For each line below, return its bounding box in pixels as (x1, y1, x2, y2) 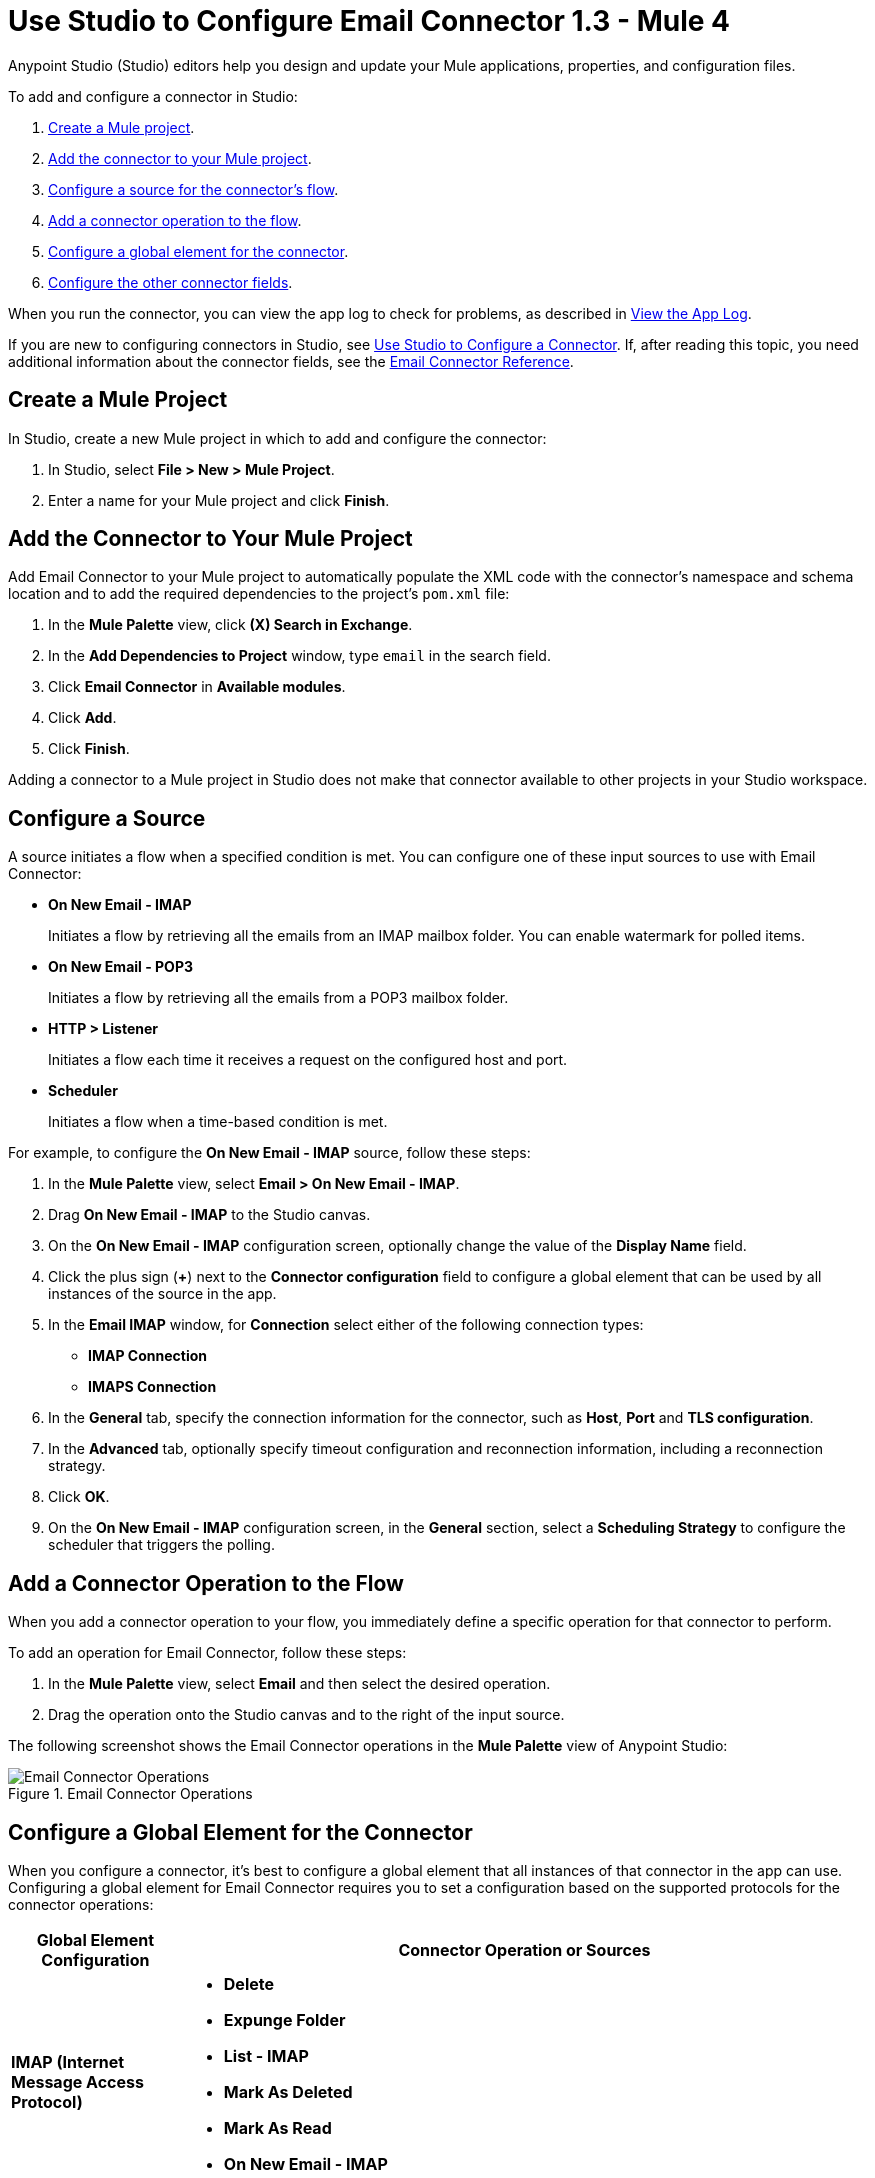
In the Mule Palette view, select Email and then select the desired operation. (48, 1675, 551, 1693)
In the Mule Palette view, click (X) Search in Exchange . (48, 616, 413, 634)
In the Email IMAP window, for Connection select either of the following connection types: (48, 1316, 644, 1334)
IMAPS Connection (88, 1378, 217, 1396)
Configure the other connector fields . (48, 273, 293, 291)
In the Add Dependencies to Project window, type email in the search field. (48, 647, 551, 665)
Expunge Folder (223, 2009, 346, 2030)
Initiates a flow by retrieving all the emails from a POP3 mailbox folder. (48, 989, 509, 1007)
